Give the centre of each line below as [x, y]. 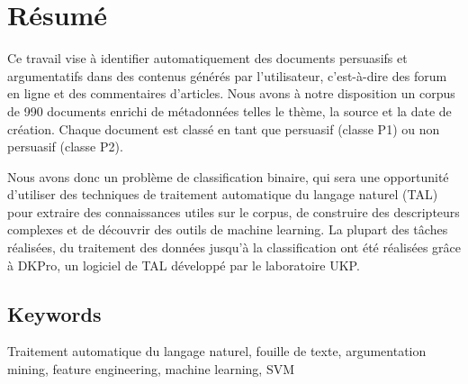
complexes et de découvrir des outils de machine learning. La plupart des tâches [228, 229]
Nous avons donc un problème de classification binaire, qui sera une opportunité [228, 176]
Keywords [54, 313]
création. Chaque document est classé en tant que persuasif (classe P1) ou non [224, 128]
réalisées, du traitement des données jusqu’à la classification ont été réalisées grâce [234, 247]
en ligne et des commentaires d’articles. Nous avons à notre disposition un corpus [231, 93]
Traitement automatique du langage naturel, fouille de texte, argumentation [217, 351]
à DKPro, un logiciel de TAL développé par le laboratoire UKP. [184, 265]
